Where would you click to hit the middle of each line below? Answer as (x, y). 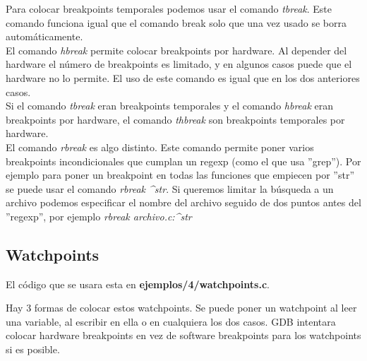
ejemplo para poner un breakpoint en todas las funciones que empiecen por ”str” (180, 175)
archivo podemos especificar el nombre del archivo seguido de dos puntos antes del (183, 202)
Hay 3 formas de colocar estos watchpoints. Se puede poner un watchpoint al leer (181, 308)
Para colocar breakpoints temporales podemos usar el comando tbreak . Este (169, 8)
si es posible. (33, 349)
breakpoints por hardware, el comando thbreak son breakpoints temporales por (175, 119)
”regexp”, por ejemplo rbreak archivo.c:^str (99, 216)
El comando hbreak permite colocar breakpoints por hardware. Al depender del (176, 50)
